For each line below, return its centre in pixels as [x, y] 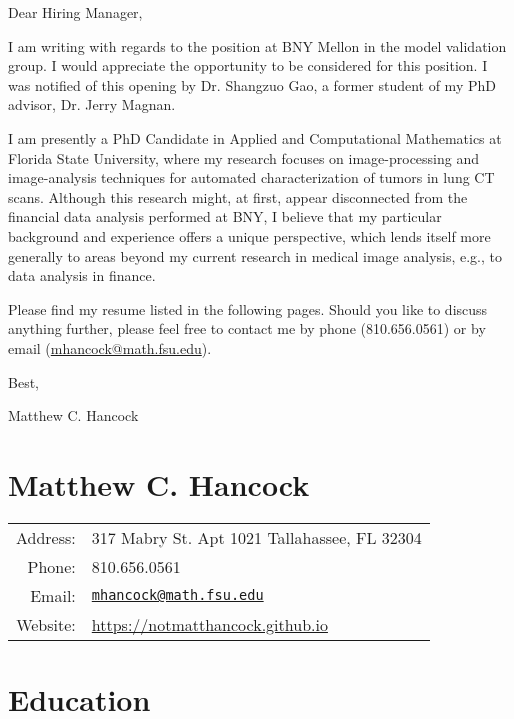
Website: [46, 624]
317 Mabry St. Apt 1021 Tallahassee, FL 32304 [256, 537]
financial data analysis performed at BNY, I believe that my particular [225, 216]
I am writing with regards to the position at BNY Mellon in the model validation [257, 45]
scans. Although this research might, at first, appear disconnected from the [238, 196]
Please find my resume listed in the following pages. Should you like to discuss [248, 308]
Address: [46, 537]
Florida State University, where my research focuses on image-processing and [244, 157]
